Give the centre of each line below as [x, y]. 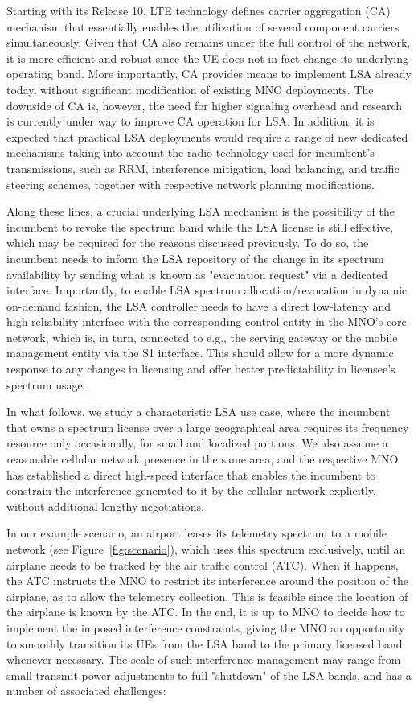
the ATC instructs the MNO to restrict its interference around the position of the [207, 580]
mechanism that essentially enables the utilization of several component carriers [203, 26]
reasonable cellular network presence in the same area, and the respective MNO [203, 459]
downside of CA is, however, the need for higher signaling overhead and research [205, 105]
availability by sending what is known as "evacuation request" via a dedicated [197, 274]
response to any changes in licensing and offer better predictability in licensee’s [201, 369]
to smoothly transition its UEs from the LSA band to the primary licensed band [205, 643]
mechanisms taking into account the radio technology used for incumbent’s [191, 152]
